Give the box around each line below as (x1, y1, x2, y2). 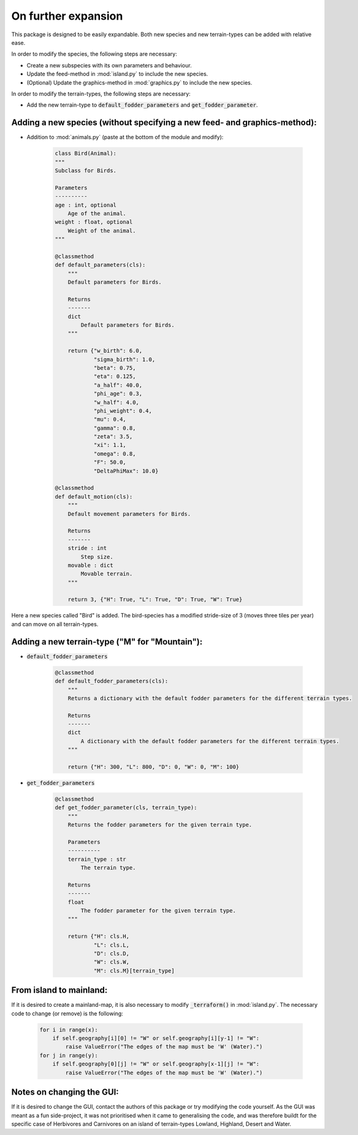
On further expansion (11, 9, 123, 23)
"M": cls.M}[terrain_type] (93, 967, 175, 974)
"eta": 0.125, (93, 373, 136, 380)
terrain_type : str (67, 855, 127, 863)
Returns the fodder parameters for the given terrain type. (67, 822, 253, 828)
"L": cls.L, (93, 941, 130, 949)
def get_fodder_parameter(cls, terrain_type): (55, 804, 197, 811)
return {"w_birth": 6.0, (67, 347, 143, 354)
